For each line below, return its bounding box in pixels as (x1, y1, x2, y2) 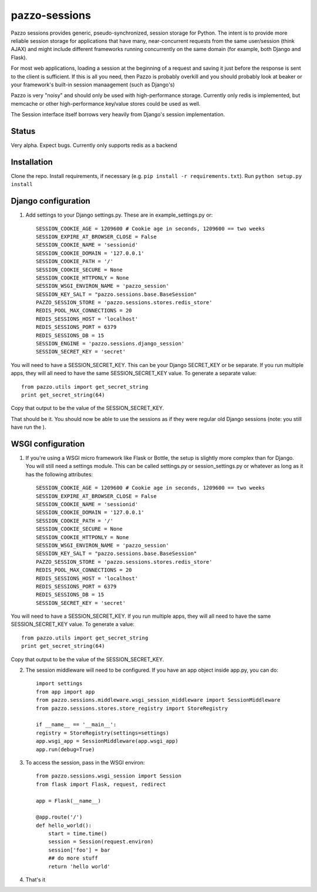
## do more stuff (48, 855, 98, 861)
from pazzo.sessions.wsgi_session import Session (36, 773, 182, 779)
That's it (25, 876, 46, 883)
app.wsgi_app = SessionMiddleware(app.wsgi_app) (36, 738, 178, 745)
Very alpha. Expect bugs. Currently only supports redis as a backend (11, 142, 177, 149)
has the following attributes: (25, 470, 93, 478)
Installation (11, 157, 53, 167)
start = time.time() (48, 830, 107, 837)
